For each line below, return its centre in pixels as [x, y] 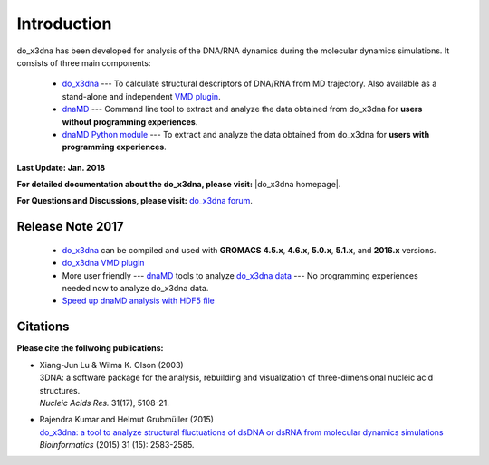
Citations [43, 327]
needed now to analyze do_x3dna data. [135, 289]
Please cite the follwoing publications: [90, 348]
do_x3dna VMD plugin [103, 263]
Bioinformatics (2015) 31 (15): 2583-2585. [117, 445]
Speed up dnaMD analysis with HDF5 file [138, 301]
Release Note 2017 [70, 227]
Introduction [64, 24]
